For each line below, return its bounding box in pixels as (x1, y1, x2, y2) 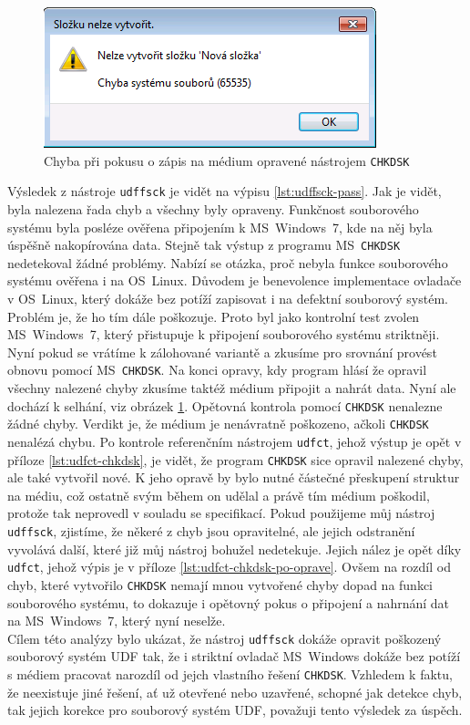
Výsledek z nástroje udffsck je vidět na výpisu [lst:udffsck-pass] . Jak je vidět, (7, 181, 442, 201)
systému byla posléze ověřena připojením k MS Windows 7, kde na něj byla (7, 217, 433, 236)
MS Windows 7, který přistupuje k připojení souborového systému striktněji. (7, 325, 440, 344)
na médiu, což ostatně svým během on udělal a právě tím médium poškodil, (7, 485, 430, 504)
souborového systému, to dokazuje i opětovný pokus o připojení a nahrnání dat (7, 593, 450, 612)
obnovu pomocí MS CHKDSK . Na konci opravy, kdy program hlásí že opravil (7, 360, 427, 379)
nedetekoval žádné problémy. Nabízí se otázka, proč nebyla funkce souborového (7, 253, 448, 272)
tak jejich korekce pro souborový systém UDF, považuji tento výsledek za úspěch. (7, 700, 463, 720)
